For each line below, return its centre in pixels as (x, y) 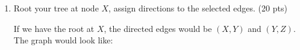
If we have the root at (54, 28)
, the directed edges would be (158, 28)
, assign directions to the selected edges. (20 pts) (198, 8)
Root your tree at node (56, 8)
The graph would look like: (63, 40)
